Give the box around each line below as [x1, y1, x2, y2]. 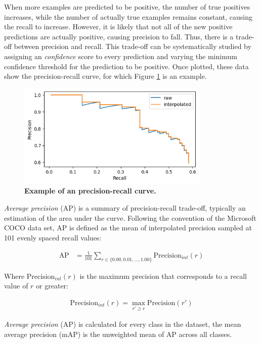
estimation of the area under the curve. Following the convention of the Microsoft [4, 212, 256, 223]
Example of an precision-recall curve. [24, 185, 156, 196]
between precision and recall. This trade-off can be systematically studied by [14, 41, 251, 52]
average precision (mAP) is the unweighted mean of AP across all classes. [4, 328, 232, 339]
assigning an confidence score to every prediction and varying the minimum [4, 51, 237, 61]
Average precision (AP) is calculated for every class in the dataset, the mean [4, 319, 241, 329]
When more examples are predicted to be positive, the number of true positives [4, 2, 250, 12]
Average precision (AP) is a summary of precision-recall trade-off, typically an [4, 202, 246, 213]
